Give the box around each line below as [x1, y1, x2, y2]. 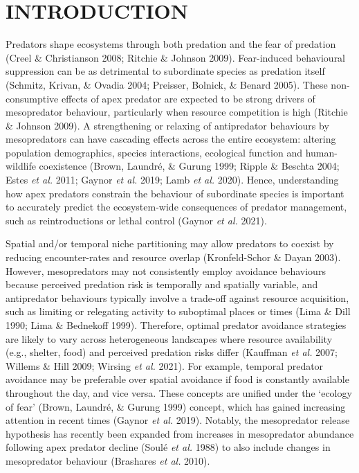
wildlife [6, 159, 36, 173]
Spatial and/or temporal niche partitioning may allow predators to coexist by [6, 236, 334, 251]
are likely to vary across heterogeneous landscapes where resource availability [6, 331, 333, 346]
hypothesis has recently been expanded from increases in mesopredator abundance [6, 426, 354, 440]
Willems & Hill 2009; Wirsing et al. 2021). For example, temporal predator [6, 358, 324, 373]
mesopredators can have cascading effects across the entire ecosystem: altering [6, 132, 336, 146]
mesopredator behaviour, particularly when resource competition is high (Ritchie [6, 105, 348, 119]
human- [305, 145, 338, 159]
